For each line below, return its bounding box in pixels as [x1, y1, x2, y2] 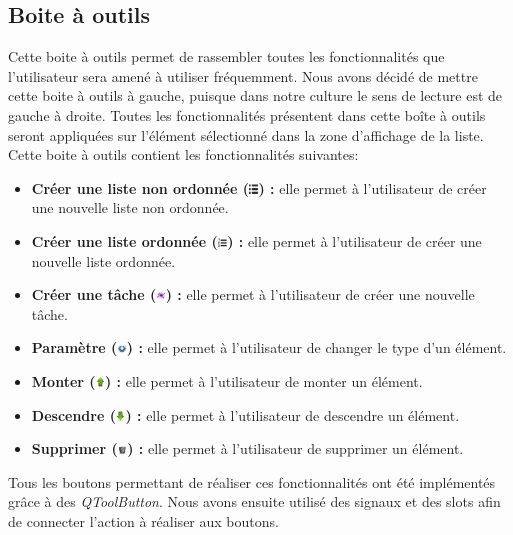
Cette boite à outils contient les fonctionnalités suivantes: [8, 144, 359, 165]
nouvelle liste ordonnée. [31, 250, 176, 271]
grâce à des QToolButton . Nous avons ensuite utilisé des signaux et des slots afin [8, 491, 501, 512]
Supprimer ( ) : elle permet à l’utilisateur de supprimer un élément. [31, 438, 464, 459]
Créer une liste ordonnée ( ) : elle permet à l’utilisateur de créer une [31, 230, 482, 251]
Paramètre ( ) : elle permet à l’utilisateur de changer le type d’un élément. [31, 337, 507, 358]
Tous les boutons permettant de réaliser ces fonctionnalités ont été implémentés [8, 471, 496, 492]
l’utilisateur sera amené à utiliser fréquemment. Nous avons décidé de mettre [8, 65, 478, 86]
